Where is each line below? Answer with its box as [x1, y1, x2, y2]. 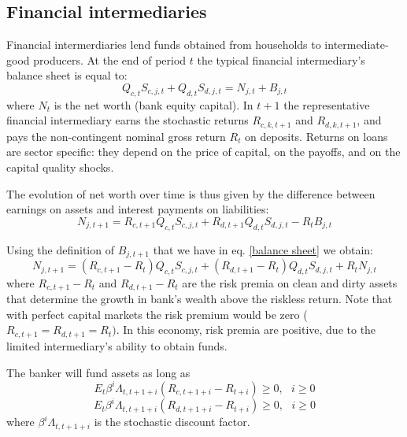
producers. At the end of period [33, 51, 187, 68]
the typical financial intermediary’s [197, 51, 365, 68]
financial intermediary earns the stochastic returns [6, 112, 249, 128]
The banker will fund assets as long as [6, 364, 191, 380]
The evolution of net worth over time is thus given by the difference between [6, 185, 376, 202]
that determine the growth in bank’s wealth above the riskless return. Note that [6, 291, 393, 307]
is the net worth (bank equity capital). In [54, 96, 253, 113]
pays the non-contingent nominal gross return [6, 128, 226, 144]
